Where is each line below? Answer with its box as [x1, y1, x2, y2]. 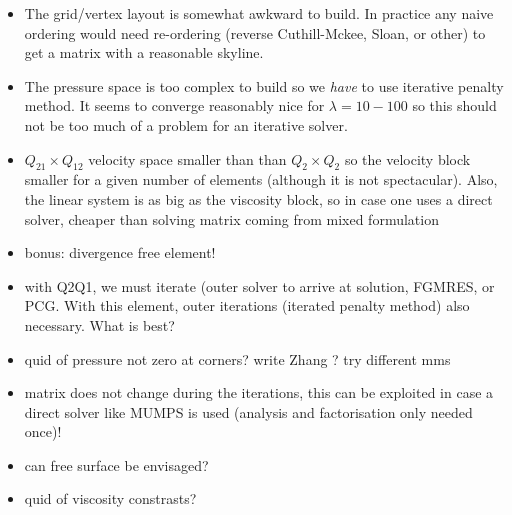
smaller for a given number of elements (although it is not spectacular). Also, [24, 169, 498, 190]
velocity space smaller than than [88, 148, 287, 169]
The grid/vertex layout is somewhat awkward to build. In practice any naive [24, 3, 494, 23]
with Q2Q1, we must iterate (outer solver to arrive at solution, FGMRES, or [24, 275, 495, 296]
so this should [412, 95, 497, 116]
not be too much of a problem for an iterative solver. [24, 114, 348, 135]
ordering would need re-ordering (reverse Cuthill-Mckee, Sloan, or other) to [24, 22, 486, 43]
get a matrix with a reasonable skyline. [24, 42, 264, 63]
